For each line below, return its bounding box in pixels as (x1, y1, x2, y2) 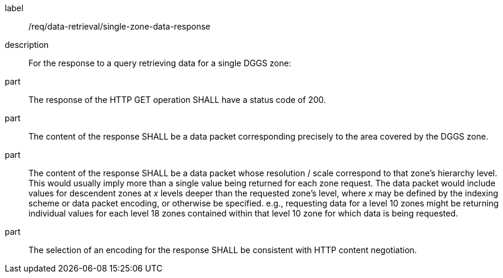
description (5, 40, 49, 50)
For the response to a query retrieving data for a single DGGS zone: (28, 58, 291, 68)
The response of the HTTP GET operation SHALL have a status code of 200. (28, 95, 326, 105)
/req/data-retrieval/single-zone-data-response (28, 21, 210, 31)
